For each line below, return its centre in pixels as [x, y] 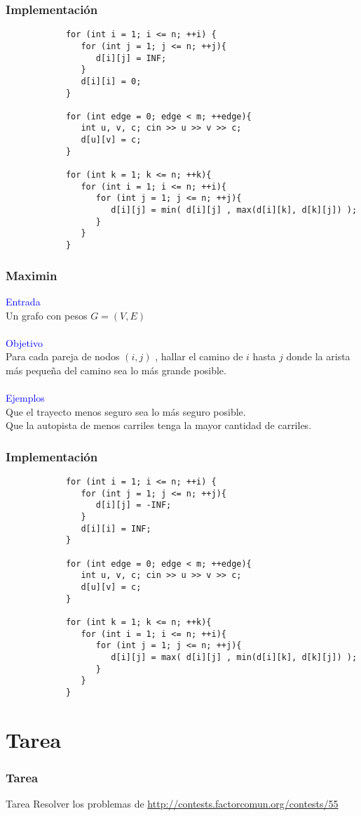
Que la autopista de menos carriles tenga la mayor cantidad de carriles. [159, 425]
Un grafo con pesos [47, 315]
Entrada [23, 301]
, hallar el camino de [199, 356]
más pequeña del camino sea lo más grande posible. [116, 370]
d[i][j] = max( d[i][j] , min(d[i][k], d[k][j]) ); [234, 657]
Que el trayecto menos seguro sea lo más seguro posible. [126, 411]
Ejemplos [25, 398]
